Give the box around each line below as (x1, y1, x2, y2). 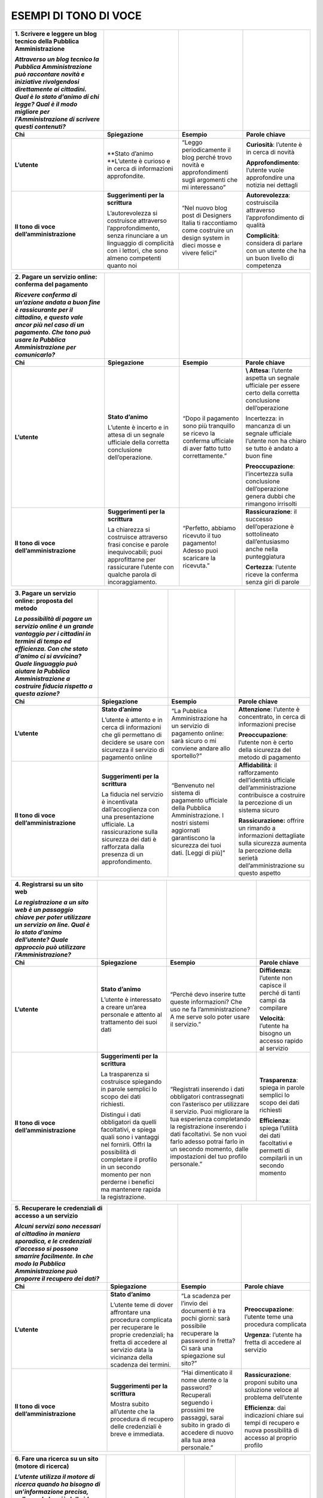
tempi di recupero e (244, 1418, 300, 1427)
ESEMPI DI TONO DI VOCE (11, 9, 142, 22)
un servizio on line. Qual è (14, 920, 90, 929)
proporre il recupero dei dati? (14, 1274, 100, 1282)
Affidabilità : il (238, 761, 278, 769)
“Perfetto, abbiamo (182, 524, 236, 532)
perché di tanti (259, 989, 300, 997)
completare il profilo (100, 1155, 158, 1164)
